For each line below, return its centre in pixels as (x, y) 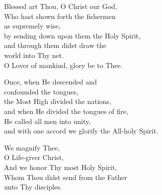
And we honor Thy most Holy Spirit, (61, 167)
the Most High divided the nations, (58, 101)
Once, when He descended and (51, 82)
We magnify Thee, (32, 147)
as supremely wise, (32, 26)
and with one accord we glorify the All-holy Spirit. (81, 131)
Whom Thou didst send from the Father (66, 177)
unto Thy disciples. (33, 187)
